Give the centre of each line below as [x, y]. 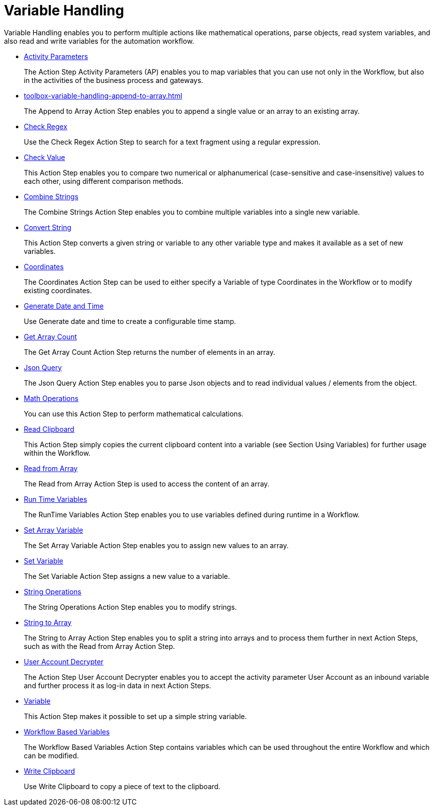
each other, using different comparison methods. [104, 181]
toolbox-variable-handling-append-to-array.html [103, 95]
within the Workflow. [57, 453]
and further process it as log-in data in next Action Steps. [118, 685]
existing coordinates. [58, 290]
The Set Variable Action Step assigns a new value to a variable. [127, 576]
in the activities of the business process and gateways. [114, 80]
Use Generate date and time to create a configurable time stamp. [130, 321]
